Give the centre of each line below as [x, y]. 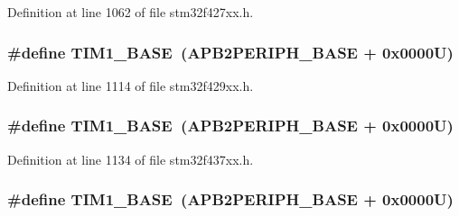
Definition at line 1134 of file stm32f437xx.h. [131, 159]
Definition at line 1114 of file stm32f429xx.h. [131, 85]
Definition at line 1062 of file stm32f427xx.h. [131, 12]
